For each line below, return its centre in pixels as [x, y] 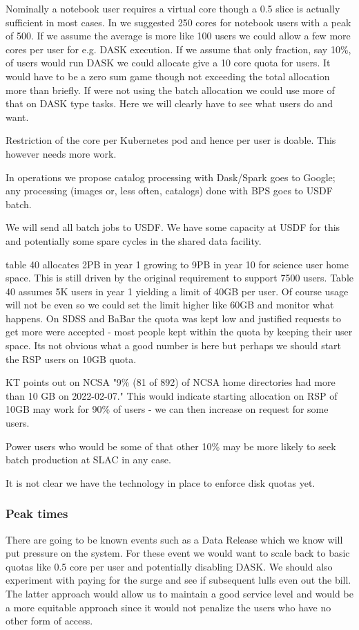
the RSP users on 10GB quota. [71, 359]
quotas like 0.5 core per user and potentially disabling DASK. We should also [169, 566]
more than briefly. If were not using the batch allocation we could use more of [170, 90]
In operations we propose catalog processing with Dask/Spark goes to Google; [171, 177]
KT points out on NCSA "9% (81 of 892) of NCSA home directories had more [171, 382]
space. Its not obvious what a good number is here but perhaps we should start [174, 345]
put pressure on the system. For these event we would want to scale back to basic [178, 553]
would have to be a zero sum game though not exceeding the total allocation [168, 76]
